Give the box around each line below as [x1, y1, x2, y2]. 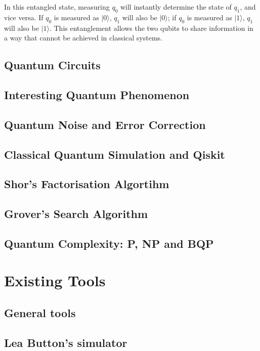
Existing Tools [4, 270, 106, 291]
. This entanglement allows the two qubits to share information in [49, 22, 253, 33]
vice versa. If [4, 12, 44, 22]
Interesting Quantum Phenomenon [4, 86, 190, 102]
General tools [4, 305, 76, 321]
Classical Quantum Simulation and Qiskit [4, 146, 225, 162]
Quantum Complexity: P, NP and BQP [4, 235, 214, 251]
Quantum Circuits [4, 57, 101, 73]
